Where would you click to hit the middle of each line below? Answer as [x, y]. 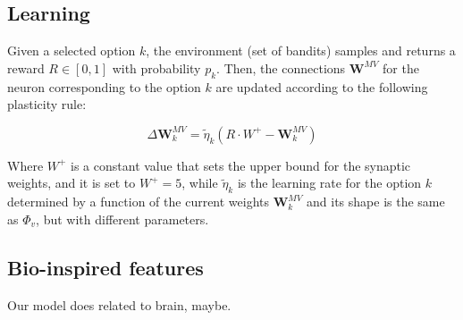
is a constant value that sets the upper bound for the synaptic [241, 165]
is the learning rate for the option [329, 183]
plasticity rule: [47, 104]
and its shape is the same [376, 202]
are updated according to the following [322, 86]
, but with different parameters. [122, 219]
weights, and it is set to [72, 183]
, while [200, 183]
